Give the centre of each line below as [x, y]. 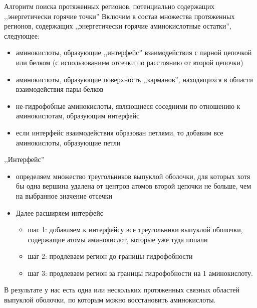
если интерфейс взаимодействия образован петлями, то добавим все [119, 132]
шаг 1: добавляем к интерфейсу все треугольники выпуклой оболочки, [135, 229]
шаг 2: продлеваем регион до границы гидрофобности [110, 256]
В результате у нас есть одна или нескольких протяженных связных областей [122, 290]
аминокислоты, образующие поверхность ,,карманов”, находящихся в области [135, 79]
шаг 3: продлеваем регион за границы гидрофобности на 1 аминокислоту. [140, 273]
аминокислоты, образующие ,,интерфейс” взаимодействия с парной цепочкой [134, 52]
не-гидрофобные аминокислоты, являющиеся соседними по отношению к [128, 106]
